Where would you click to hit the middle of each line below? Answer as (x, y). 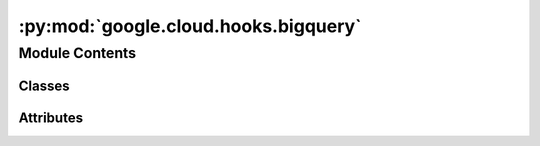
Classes (44, 85)
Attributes (51, 117)
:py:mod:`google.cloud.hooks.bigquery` (190, 26)
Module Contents (77, 53)
